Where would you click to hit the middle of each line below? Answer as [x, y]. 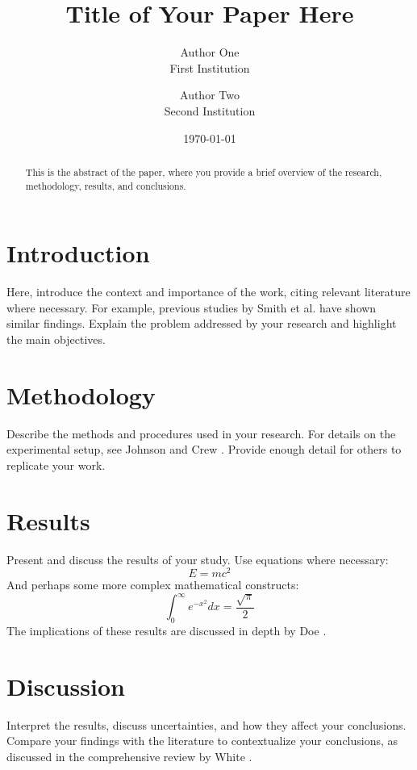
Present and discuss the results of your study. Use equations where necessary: [198, 559]
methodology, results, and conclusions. [106, 185]
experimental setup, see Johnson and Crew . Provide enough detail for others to [204, 449]
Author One [210, 52]
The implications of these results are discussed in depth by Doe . [167, 631]
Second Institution [210, 110]
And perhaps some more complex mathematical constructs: [153, 585]
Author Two [210, 95]
